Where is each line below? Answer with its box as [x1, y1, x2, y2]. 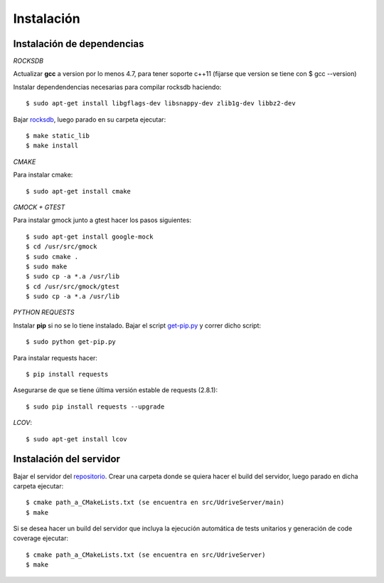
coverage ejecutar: [13, 534, 69, 542]
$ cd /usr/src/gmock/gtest [26, 282, 120, 290]
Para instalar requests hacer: [13, 353, 97, 362]
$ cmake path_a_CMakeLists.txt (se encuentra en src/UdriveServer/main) [26, 498, 284, 507]
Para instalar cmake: [13, 171, 73, 179]
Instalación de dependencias [13, 38, 144, 50]
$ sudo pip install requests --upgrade [26, 402, 165, 411]
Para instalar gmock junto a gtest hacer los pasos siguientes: [13, 216, 192, 224]
